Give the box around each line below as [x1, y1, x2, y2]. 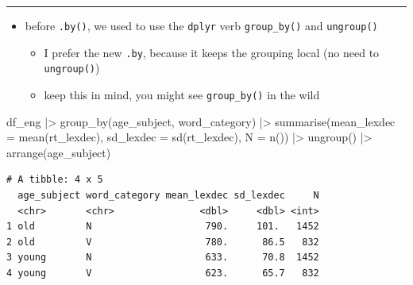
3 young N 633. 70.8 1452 [6, 252, 319, 264]
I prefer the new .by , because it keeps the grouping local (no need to [44, 44, 380, 60]
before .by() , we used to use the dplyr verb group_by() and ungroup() [25, 17, 378, 33]
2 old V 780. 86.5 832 [6, 236, 319, 248]
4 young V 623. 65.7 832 [6, 267, 319, 279]
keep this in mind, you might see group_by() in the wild [44, 86, 320, 102]
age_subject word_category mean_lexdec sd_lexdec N [17, 190, 319, 201]
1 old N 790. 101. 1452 [6, 221, 319, 233]
